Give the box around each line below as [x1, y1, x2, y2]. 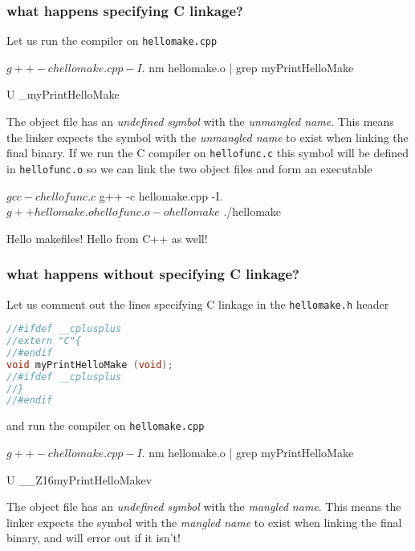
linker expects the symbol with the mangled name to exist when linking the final [6, 513, 402, 530]
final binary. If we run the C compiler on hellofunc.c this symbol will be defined [6, 144, 409, 161]
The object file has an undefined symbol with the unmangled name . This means [6, 113, 394, 130]
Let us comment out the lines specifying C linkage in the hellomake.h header [6, 295, 389, 312]
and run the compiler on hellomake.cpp [6, 417, 205, 434]
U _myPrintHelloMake [6, 86, 120, 103]
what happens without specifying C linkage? [6, 264, 299, 284]
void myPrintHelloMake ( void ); [6, 359, 173, 371]
